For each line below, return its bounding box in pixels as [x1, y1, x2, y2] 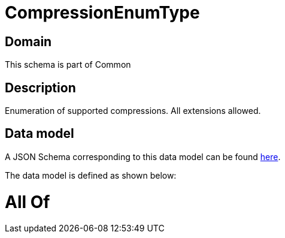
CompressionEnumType [5, 2, 200, 23]
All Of [5, 191, 50, 212]
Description [5, 80, 76, 95]
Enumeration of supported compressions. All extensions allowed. [5, 106, 261, 116]
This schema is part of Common [5, 59, 131, 70]
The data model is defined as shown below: [5, 170, 177, 180]
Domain [5, 34, 52, 49]
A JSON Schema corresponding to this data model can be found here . [5, 151, 281, 162]
